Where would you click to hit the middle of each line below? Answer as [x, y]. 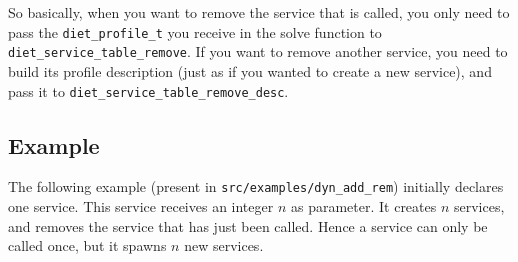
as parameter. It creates [363, 206]
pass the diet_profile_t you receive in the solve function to [195, 31]
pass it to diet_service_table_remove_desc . [148, 90]
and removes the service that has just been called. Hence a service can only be [248, 225]
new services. [224, 245]
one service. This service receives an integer [141, 206]
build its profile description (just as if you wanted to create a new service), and [250, 70]
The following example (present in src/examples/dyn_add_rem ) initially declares [256, 186]
